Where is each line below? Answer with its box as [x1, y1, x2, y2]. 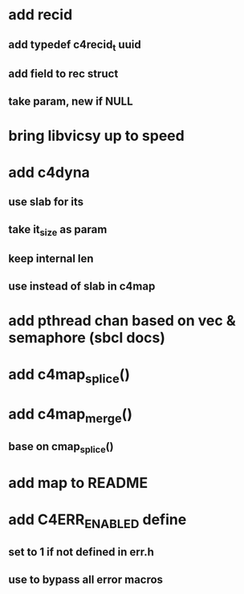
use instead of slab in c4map [8, 279, 156, 293]
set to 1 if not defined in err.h [8, 545, 154, 559]
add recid [8, 6, 73, 24]
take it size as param [8, 223, 108, 238]
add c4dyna [8, 163, 91, 182]
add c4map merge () [8, 404, 132, 426]
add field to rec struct [8, 67, 119, 81]
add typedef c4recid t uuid [8, 38, 142, 53]
